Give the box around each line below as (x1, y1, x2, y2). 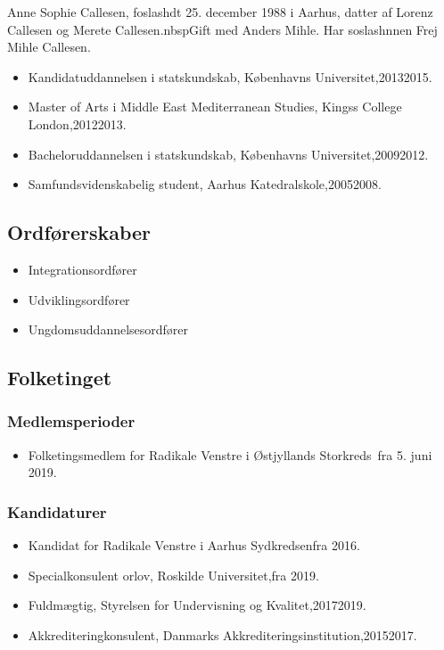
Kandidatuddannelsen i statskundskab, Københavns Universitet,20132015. (28, 67, 432, 86)
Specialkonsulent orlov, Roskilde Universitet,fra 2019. (28, 565, 319, 584)
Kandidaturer (7, 500, 107, 522)
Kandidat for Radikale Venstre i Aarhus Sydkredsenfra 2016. (28, 536, 360, 555)
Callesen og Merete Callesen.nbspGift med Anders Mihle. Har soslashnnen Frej (7, 20, 438, 38)
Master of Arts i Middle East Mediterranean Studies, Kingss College (28, 97, 402, 116)
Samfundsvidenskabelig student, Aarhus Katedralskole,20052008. (28, 175, 382, 193)
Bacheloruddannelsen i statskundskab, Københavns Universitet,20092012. (28, 144, 429, 163)
